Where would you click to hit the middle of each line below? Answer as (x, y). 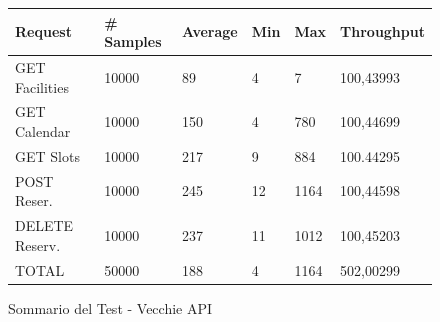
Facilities (42, 86)
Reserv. (38, 244)
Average (210, 31)
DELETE (44, 225)
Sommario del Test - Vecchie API (110, 307)
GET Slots (47, 155)
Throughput (382, 31)
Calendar (43, 130)
